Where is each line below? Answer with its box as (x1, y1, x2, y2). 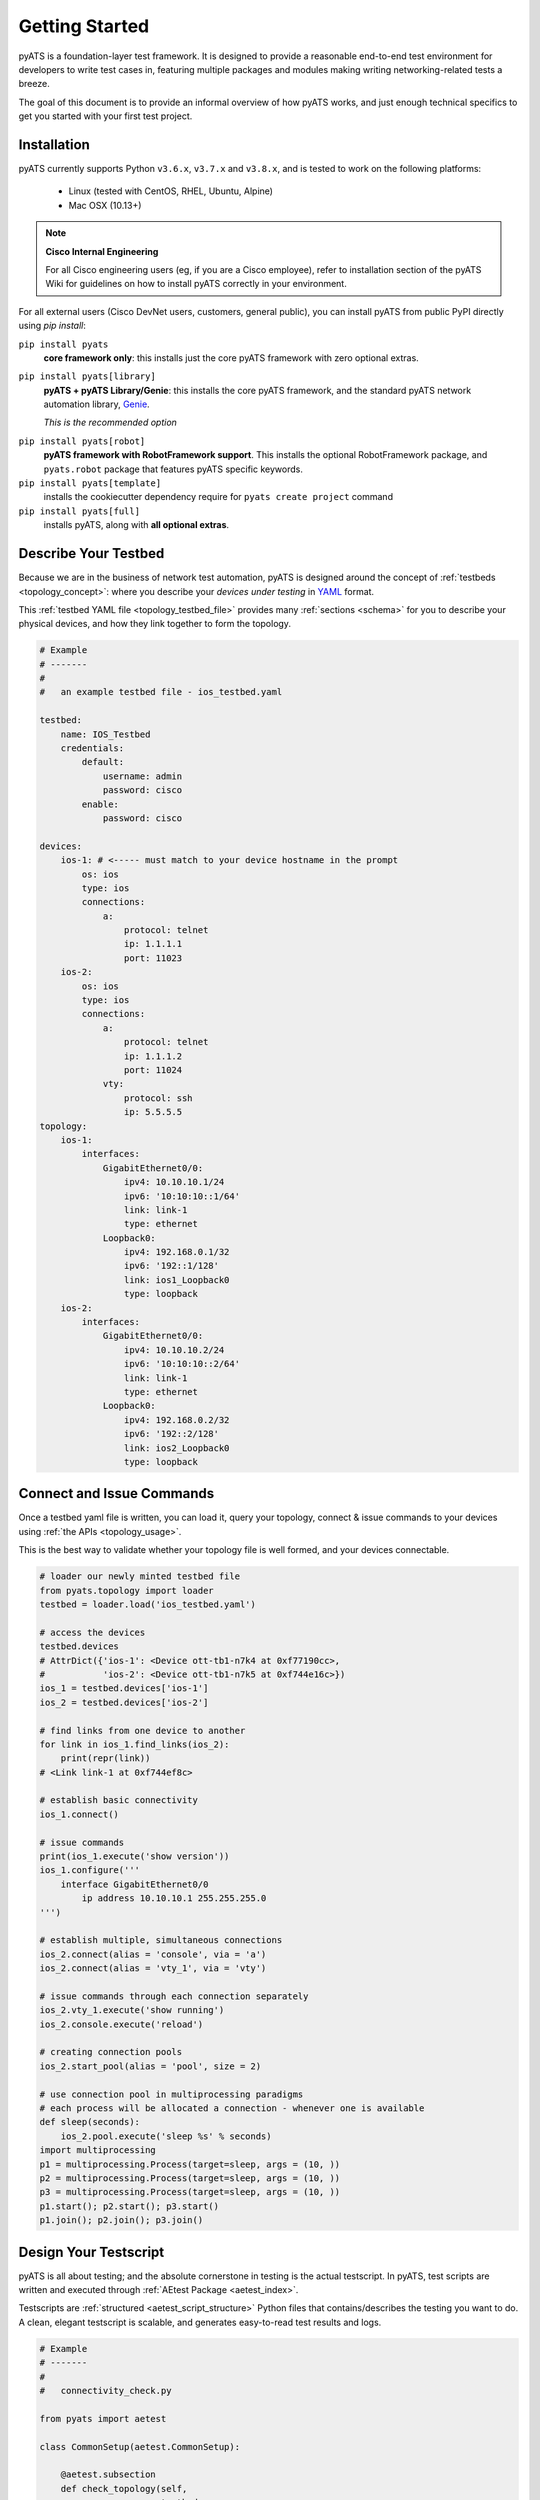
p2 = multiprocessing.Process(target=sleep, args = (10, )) (39, 2173, 341, 2184)
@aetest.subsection (60, 2469, 157, 2480)
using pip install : (18, 320, 87, 332)
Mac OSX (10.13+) (68, 199, 142, 211)
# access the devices (39, 1626, 146, 1638)
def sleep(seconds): (39, 2116, 140, 2128)
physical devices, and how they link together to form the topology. (18, 618, 292, 630)
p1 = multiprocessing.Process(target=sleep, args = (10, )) (39, 2158, 341, 2170)
